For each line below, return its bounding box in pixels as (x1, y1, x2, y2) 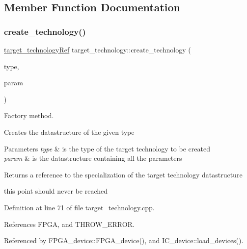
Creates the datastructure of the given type (4, 126, 135, 137)
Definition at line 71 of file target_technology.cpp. (4, 202, 155, 212)
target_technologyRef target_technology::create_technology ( (4, 45, 191, 54)
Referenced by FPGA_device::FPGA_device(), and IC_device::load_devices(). (4, 235, 244, 246)
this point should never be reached (4, 186, 108, 196)
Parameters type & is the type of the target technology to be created (4, 143, 210, 153)
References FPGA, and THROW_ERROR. (4, 219, 135, 229)
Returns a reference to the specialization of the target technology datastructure (4, 169, 243, 179)
